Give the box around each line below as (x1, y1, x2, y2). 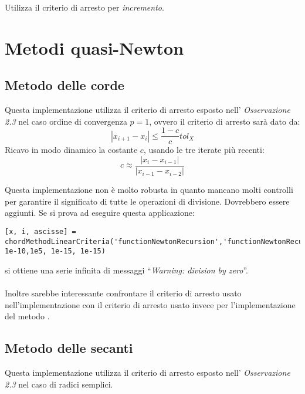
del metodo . (5, 310, 50, 322)
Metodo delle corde (5, 76, 124, 94)
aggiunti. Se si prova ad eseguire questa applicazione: (5, 206, 195, 219)
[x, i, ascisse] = (5, 227, 76, 236)
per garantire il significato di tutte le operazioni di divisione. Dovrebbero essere (5, 195, 290, 207)
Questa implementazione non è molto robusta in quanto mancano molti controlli (5, 183, 293, 196)
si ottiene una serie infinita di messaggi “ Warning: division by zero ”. (5, 263, 248, 276)
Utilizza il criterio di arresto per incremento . (5, 1, 164, 13)
